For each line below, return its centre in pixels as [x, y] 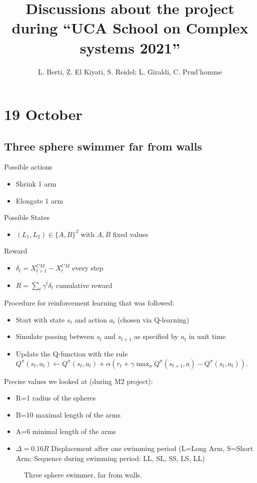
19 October [43, 114]
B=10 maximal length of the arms [68, 414]
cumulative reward [84, 285]
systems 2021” [130, 47]
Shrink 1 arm [36, 184]
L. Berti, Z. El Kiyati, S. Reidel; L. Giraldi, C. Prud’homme [130, 71]
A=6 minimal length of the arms [66, 431]
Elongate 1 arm [39, 200]
